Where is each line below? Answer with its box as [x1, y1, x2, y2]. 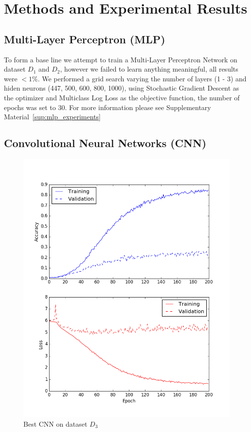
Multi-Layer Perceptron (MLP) [4, 31, 165, 46]
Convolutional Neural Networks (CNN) [4, 135, 207, 150]
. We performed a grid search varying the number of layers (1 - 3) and [37, 73, 247, 83]
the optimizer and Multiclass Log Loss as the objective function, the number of [4, 92, 240, 102]
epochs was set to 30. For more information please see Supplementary [4, 102, 211, 112]
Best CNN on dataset [23, 418, 88, 429]
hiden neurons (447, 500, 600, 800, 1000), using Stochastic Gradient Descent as [4, 83, 239, 93]
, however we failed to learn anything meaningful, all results [60, 64, 238, 74]
